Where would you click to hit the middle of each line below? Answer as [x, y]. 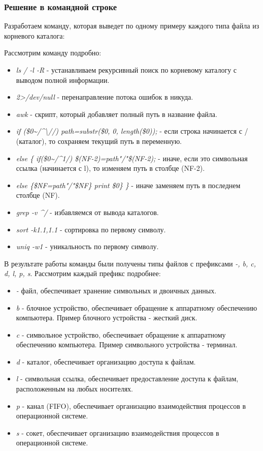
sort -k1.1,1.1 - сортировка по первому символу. [91, 229]
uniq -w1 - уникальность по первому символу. [87, 246]
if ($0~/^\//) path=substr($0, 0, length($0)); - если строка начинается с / [132, 131]
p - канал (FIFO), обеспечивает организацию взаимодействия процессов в [131, 405]
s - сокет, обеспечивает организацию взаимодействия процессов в [118, 432]
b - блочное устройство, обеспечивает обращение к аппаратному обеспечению [137, 307]
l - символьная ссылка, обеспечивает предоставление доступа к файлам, [127, 379]
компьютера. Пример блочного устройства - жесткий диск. [107, 318]
